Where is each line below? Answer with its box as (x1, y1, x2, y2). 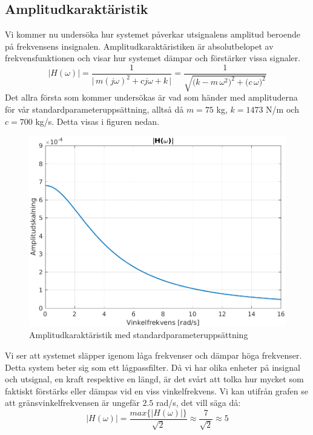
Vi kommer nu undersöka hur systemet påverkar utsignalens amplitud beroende (5, 28, 300, 41)
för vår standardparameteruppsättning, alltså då (5, 103, 184, 116)
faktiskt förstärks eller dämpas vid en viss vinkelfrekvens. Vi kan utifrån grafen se (5, 384, 308, 397)
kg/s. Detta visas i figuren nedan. (35, 115, 160, 127)
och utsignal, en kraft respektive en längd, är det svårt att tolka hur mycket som (5, 373, 304, 385)
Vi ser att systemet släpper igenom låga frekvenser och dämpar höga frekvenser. (5, 348, 302, 361)
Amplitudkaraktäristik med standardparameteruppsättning (29, 328, 248, 341)
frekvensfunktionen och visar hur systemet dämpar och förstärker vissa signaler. (5, 51, 301, 64)
